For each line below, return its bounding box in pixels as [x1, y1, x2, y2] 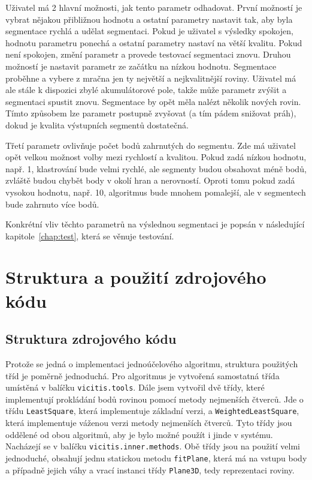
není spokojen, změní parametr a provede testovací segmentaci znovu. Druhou [5, 48, 291, 61]
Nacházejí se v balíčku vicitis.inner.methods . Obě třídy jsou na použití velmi [5, 440, 300, 452]
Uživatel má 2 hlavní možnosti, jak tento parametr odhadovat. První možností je [5, 1, 302, 13]
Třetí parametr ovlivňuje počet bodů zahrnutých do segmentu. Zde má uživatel [5, 139, 296, 151]
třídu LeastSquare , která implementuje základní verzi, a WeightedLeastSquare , [5, 404, 299, 417]
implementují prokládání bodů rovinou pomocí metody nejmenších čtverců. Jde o [5, 392, 304, 405]
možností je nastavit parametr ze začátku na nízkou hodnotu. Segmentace [5, 59, 277, 72]
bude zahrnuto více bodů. [5, 197, 99, 210]
